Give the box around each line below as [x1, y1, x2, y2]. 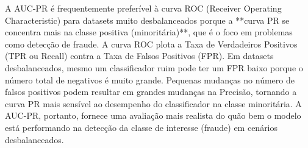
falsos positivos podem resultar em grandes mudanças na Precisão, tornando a [5, 85, 297, 98]
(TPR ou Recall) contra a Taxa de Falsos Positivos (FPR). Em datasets [5, 49, 274, 62]
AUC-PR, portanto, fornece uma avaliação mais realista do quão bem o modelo [5, 109, 301, 122]
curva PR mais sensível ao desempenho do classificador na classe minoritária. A [5, 97, 302, 110]
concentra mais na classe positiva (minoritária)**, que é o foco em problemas [5, 26, 293, 38]
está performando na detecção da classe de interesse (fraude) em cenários [5, 121, 278, 133]
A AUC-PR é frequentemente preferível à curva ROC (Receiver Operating [5, 2, 282, 14]
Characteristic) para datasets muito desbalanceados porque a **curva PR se [5, 13, 290, 26]
